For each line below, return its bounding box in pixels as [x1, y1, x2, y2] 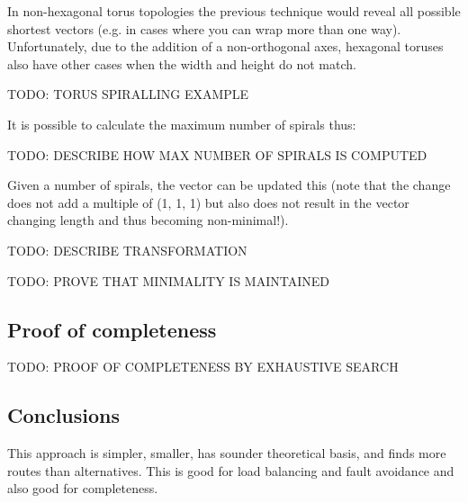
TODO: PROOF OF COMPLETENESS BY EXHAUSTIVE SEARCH [7, 357, 399, 376]
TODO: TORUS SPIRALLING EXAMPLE [7, 85, 249, 103]
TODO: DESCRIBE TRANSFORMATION [7, 240, 247, 259]
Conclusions [7, 401, 121, 429]
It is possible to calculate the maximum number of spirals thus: [7, 114, 356, 133]
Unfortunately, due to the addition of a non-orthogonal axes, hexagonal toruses [7, 37, 444, 56]
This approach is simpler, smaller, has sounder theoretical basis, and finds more [7, 444, 446, 463]
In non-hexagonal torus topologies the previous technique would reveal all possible [7, 2, 461, 20]
